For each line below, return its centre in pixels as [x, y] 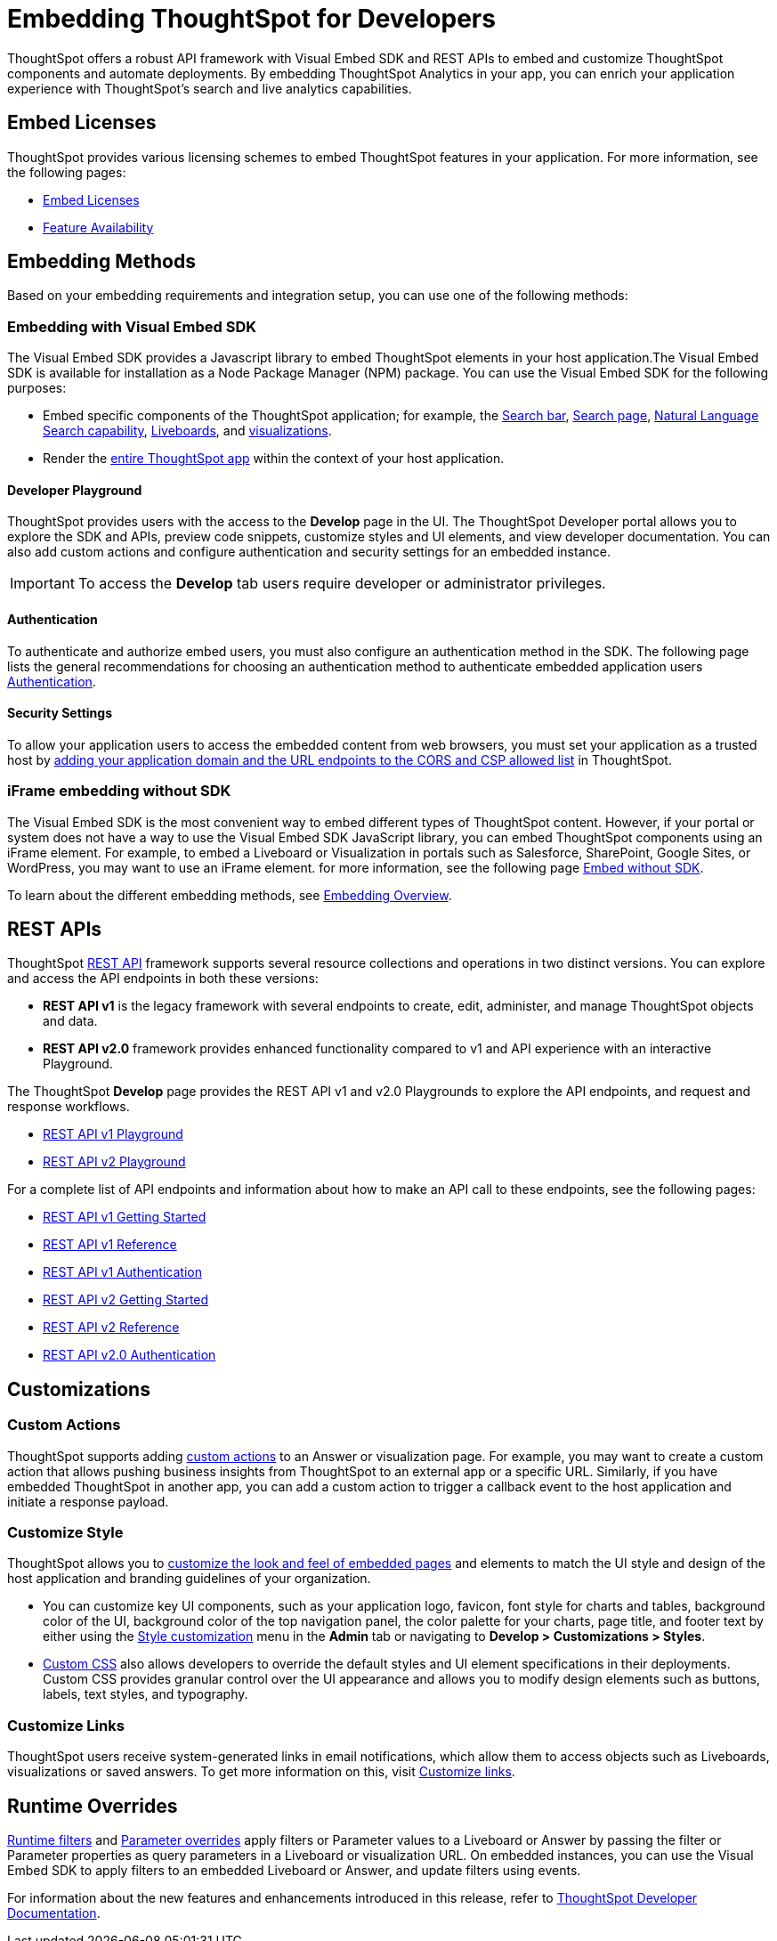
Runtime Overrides [93, 1806]
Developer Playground [75, 490]
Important [42, 584]
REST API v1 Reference [110, 1245]
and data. [70, 1021]
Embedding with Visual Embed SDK [132, 326]
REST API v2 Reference [111, 1328]
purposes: [37, 388]
